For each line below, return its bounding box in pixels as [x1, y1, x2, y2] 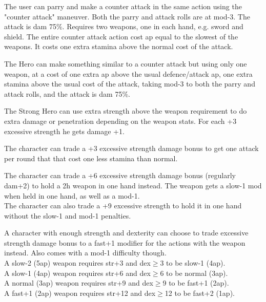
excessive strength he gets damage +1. [4, 125, 125, 136]
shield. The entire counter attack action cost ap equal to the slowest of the [4, 31, 238, 41]
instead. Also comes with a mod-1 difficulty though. [4, 247, 167, 258]
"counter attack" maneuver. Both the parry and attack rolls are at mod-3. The [4, 11, 250, 21]
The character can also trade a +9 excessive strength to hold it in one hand [4, 200, 242, 211]
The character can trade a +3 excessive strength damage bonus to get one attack [4, 143, 259, 154]
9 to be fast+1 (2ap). [162, 277, 229, 288]
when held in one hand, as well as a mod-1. [4, 190, 140, 201]
